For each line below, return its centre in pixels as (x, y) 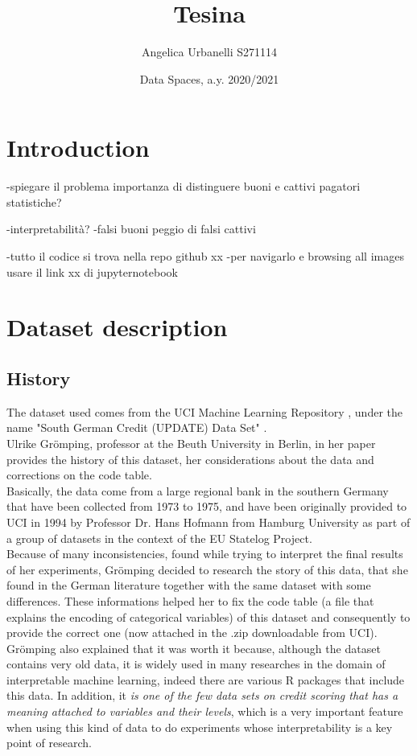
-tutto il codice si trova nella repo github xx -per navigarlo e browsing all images (205, 256)
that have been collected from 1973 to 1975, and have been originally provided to (207, 506)
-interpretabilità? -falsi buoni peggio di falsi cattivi (131, 229)
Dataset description (117, 327)
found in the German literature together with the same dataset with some (189, 585)
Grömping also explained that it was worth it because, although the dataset (194, 648)
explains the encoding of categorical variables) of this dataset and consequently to (208, 616)
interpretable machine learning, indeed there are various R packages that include (206, 679)
